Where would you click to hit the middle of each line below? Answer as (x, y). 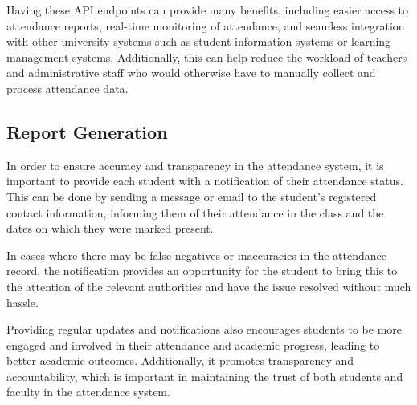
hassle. (22, 302)
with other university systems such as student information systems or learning (199, 41)
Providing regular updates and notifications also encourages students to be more (204, 329)
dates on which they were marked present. (110, 228)
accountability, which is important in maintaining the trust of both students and (205, 376)
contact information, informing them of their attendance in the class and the (195, 212)
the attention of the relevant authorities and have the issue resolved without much (209, 286)
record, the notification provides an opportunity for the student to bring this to (202, 271)
